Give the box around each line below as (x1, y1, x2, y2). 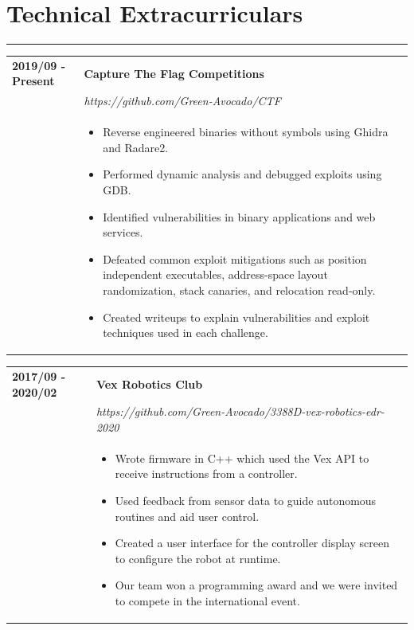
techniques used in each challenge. (103, 324, 268, 341)
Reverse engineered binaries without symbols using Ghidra (103, 123, 389, 140)
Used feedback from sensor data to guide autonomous (115, 492, 377, 508)
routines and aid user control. (115, 507, 260, 524)
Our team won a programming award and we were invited (115, 577, 398, 593)
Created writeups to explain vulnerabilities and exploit (103, 308, 370, 325)
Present (12, 72, 55, 89)
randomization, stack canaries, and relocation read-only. (103, 281, 376, 298)
